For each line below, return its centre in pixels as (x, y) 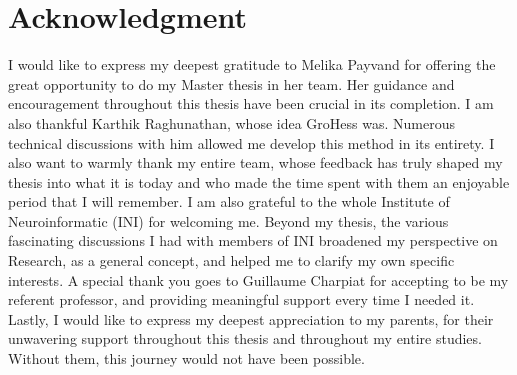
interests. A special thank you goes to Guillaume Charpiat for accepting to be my (258, 279)
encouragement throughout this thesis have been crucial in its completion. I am (251, 103)
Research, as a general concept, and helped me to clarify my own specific (231, 260)
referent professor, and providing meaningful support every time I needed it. (241, 299)
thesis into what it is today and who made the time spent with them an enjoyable (259, 181)
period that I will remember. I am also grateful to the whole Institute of (229, 201)
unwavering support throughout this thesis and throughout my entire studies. (245, 338)
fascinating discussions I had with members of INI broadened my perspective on (253, 240)
